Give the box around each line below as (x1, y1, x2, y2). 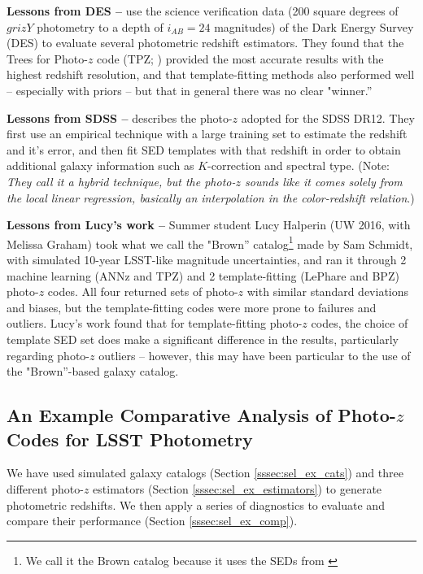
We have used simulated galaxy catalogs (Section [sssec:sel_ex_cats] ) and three (7, 464, 403, 481)
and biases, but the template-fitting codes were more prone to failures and (7, 298, 377, 315)
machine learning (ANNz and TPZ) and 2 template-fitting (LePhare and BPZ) (7, 267, 399, 284)
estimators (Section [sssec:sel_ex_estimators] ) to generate (93, 480, 382, 497)
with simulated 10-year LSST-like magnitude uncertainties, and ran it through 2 (7, 250, 407, 267)
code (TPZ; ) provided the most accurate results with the (97, 50, 384, 67)
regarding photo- (7, 346, 89, 363)
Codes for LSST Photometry (7, 426, 253, 451)
